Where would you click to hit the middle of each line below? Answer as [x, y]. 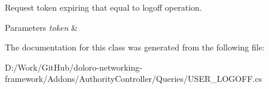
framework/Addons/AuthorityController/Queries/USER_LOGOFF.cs [134, 79]
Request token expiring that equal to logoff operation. [103, 7]
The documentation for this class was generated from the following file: [135, 47]
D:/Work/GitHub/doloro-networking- [74, 67]
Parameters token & [41, 27]
